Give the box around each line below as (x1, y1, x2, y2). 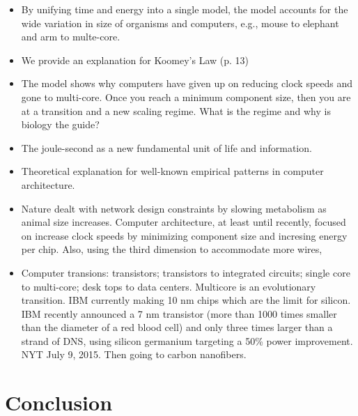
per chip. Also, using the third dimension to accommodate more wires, (21, 242, 322, 256)
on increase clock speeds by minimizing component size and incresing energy (21, 228, 348, 242)
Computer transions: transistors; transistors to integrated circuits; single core (21, 265, 350, 279)
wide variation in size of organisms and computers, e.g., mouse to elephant (21, 15, 339, 30)
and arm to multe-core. (21, 29, 120, 44)
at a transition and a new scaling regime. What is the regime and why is (21, 103, 331, 118)
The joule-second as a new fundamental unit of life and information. (21, 140, 312, 155)
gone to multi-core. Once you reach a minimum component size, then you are (21, 89, 351, 104)
